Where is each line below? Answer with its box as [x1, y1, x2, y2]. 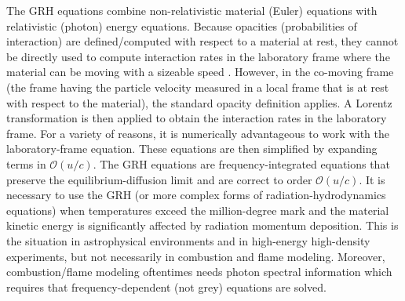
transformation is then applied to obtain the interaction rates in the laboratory [6, 110, 387, 126]
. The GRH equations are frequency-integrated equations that [93, 155, 390, 172]
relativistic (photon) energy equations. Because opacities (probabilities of [6, 17, 357, 34]
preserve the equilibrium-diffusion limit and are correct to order [6, 171, 312, 187]
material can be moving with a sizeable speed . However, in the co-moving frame [6, 63, 394, 80]
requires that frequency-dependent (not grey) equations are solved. [6, 278, 327, 295]
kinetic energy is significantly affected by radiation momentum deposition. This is [6, 217, 399, 234]
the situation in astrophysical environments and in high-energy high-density [6, 232, 370, 248]
